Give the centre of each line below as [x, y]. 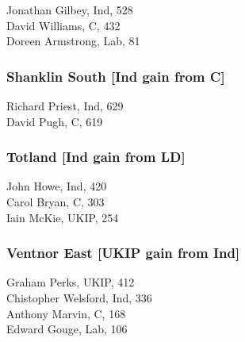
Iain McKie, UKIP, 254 [63, 217]
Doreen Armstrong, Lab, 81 [73, 41]
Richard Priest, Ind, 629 [65, 106]
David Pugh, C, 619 [55, 121]
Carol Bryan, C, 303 [56, 202]
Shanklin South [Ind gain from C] [116, 76]
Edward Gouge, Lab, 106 [67, 329]
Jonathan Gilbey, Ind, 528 [70, 10]
